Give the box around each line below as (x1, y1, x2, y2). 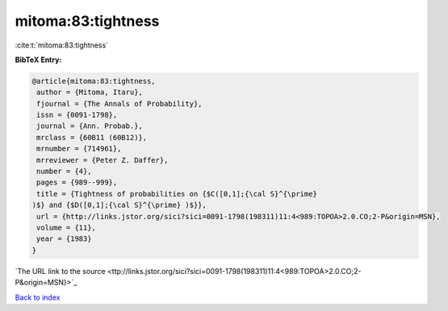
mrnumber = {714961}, (36, 144, 122, 153)
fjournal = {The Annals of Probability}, (36, 99, 203, 108)
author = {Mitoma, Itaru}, (36, 88, 143, 97)
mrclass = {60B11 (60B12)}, (36, 133, 148, 142)
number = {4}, (36, 167, 92, 176)
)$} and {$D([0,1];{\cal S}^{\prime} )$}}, (31, 201, 207, 209)
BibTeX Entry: (15, 55, 62, 64)
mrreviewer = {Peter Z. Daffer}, (36, 155, 169, 164)
